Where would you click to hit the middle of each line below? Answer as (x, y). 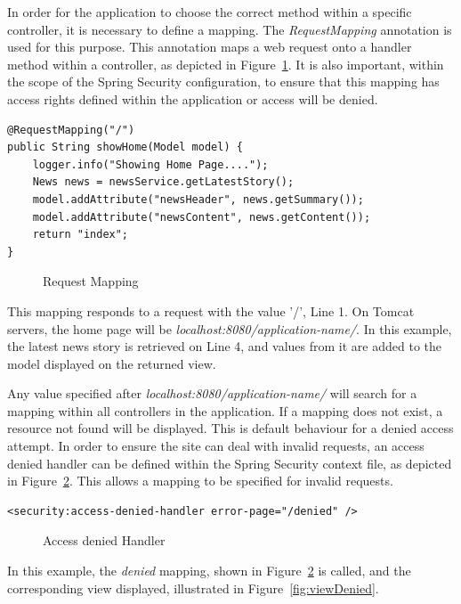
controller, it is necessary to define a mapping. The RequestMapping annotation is (230, 29)
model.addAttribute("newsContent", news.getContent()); (202, 217)
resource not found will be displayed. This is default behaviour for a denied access (230, 428)
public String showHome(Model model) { (125, 147)
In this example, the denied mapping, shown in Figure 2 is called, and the (209, 571)
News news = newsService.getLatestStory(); (163, 182)
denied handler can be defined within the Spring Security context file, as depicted (230, 463)
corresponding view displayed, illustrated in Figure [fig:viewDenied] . (193, 588)
